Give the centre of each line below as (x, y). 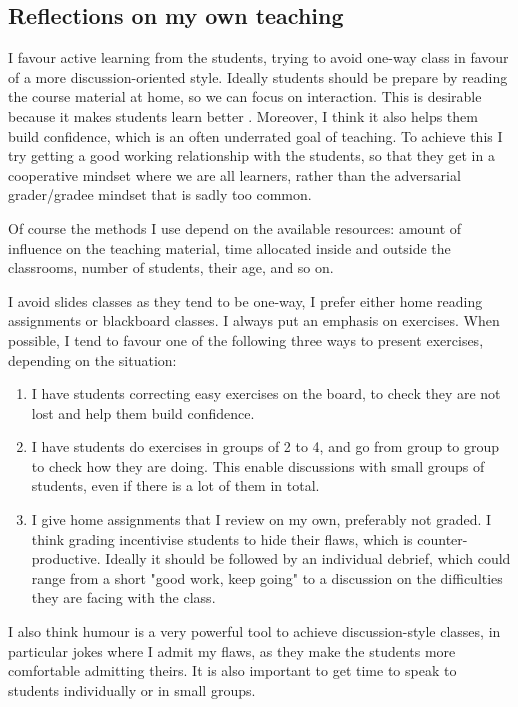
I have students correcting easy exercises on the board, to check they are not (266, 393)
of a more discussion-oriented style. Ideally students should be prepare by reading (258, 76)
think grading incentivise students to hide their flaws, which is (222, 538)
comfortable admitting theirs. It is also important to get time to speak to (232, 670)
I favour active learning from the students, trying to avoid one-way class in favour (258, 57)
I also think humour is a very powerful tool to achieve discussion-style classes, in (254, 631)
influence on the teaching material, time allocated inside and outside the (229, 247)
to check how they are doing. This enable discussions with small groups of (258, 465)
